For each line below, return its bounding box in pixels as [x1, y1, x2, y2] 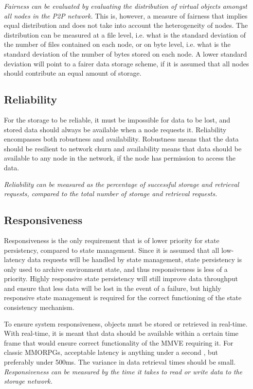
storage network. [4, 376, 53, 386]
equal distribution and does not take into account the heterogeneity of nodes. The [4, 20, 248, 30]
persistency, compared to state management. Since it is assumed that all [4, 245, 219, 255]
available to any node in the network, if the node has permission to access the [4, 153, 236, 163]
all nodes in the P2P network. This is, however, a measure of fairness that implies [4, 10, 248, 20]
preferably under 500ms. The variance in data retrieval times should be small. [4, 357, 236, 367]
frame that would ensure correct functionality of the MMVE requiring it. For [4, 337, 234, 348]
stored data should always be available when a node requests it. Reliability [4, 124, 227, 134]
